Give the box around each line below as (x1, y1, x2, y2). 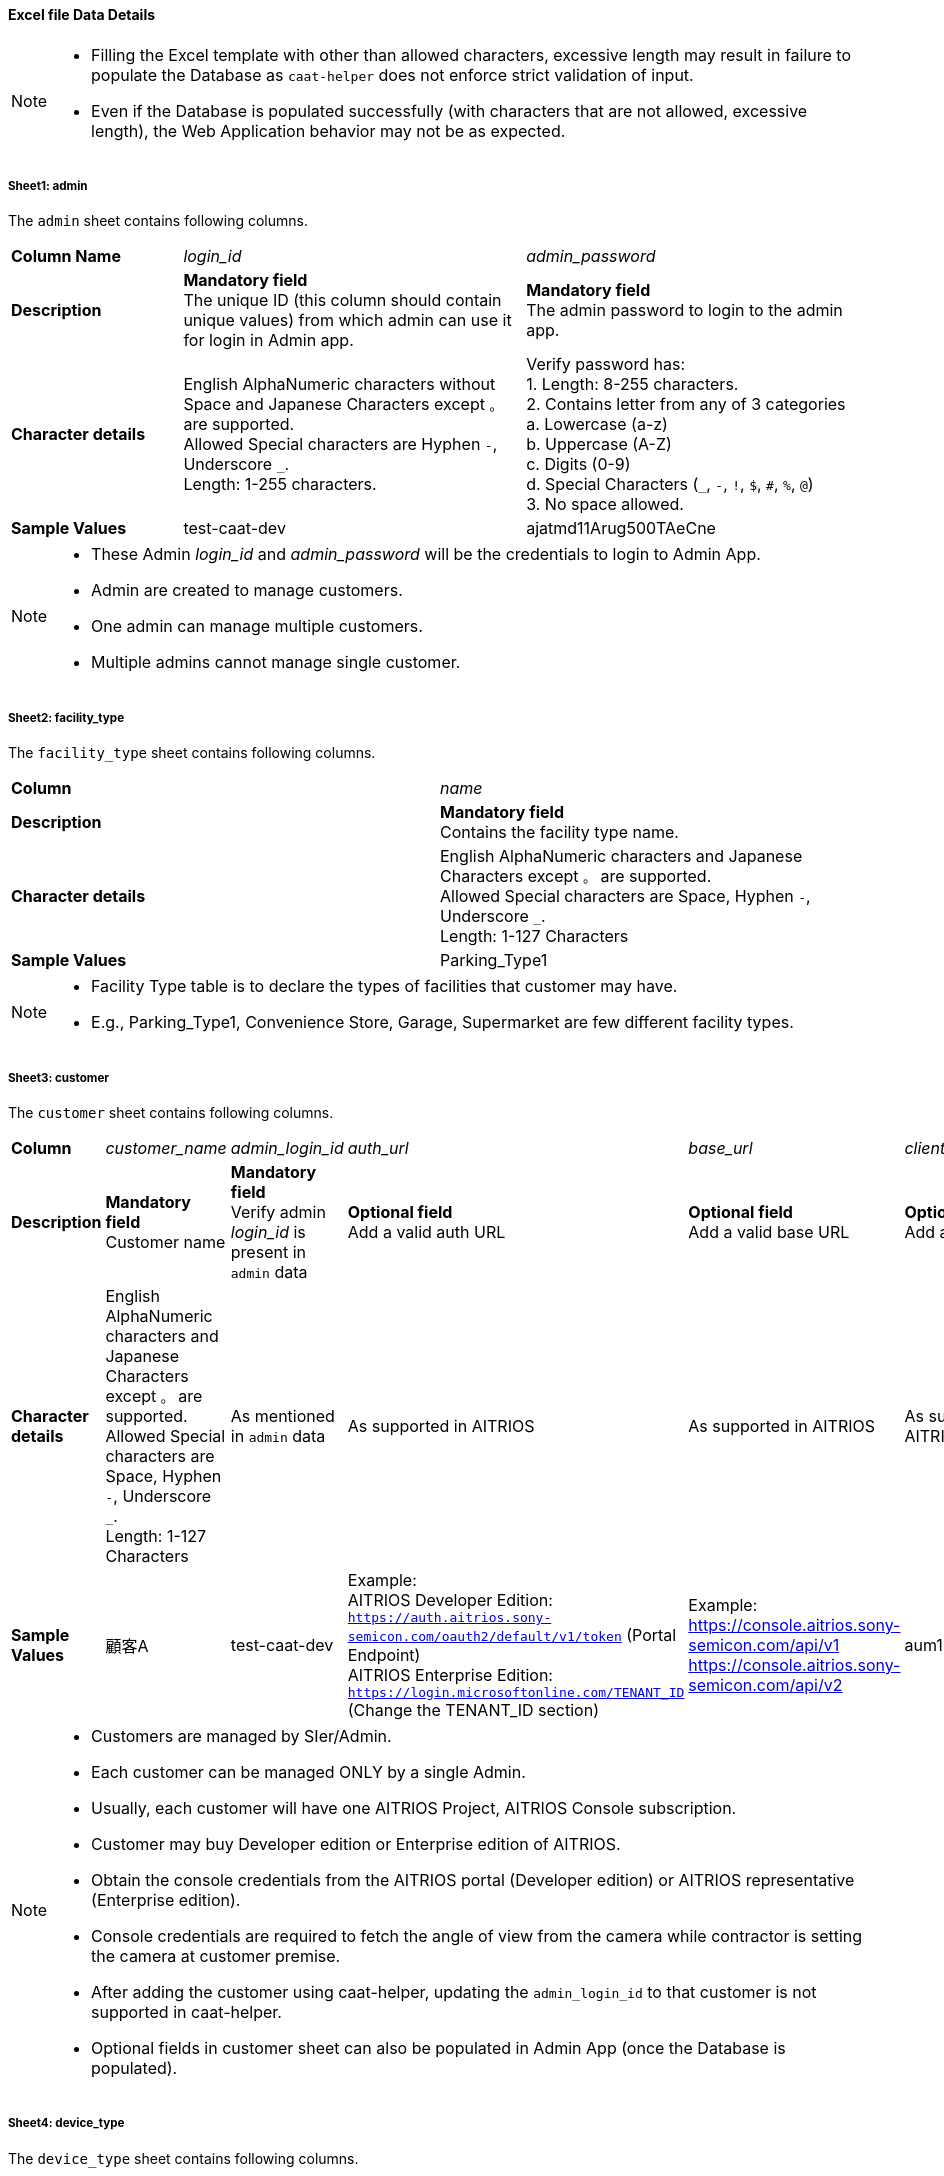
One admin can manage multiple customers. (91, 616, 423, 637)
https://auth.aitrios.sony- (347, 1609, 552, 1625)
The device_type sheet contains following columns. (8, 2149, 359, 2167)
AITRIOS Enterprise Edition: (347, 1664, 553, 1685)
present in (230, 1241, 306, 1262)
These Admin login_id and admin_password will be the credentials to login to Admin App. (91, 544, 761, 565)
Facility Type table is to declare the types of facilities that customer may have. (91, 976, 678, 997)
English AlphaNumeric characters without (183, 374, 496, 395)
